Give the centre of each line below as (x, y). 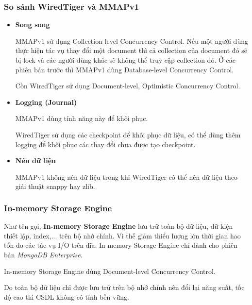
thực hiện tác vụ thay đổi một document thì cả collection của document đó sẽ (131, 50)
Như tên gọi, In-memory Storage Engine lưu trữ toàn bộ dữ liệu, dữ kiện (118, 226)
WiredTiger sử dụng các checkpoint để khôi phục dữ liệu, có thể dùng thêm (128, 134)
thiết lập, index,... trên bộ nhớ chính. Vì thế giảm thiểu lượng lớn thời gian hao (122, 235)
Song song (33, 25)
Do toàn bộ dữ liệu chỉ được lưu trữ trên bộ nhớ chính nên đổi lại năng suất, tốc (124, 287)
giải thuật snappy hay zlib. (55, 186)
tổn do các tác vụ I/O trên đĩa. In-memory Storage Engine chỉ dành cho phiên (121, 245)
